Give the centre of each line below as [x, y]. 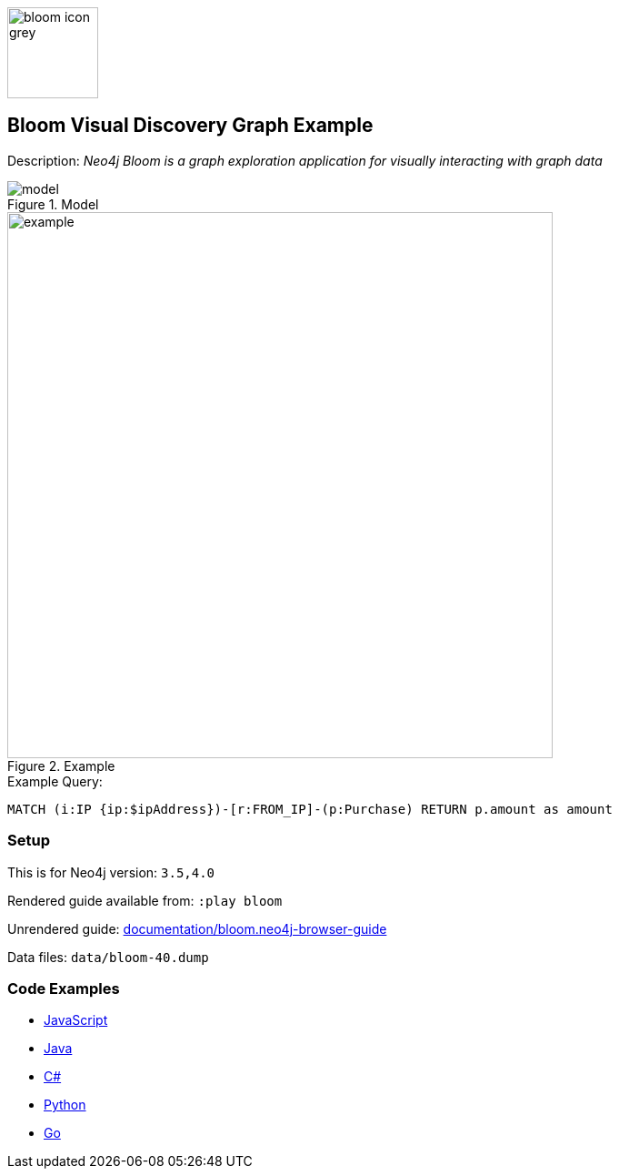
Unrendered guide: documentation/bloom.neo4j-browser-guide [197, 928]
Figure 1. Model [53, 204]
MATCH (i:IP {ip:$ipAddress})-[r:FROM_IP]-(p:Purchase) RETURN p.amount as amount [310, 809]
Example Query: [55, 781]
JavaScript [76, 1020]
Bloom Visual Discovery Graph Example [190, 126]
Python [65, 1105]
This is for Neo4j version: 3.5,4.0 [111, 872]
